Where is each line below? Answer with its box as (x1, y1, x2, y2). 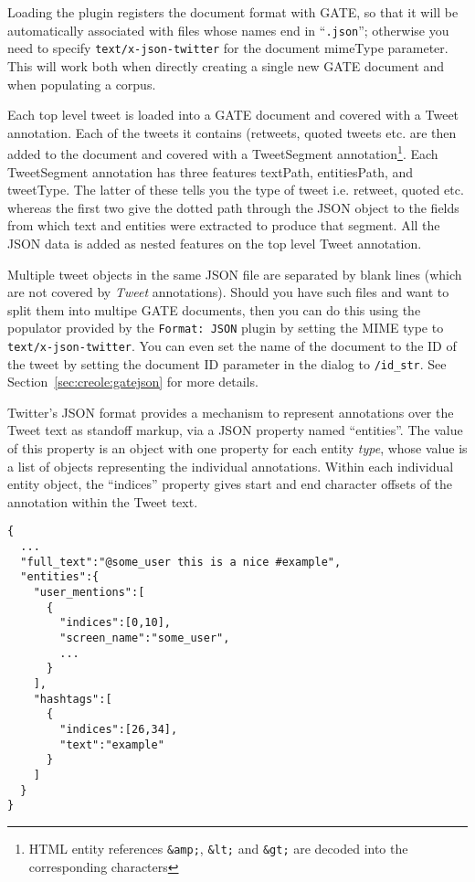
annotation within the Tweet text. (7, 492, 198, 511)
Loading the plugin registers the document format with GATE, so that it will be (7, 3, 459, 21)
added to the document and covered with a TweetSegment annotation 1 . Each (7, 142, 438, 163)
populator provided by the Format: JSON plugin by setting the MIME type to (7, 318, 444, 337)
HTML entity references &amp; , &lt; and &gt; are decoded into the (28, 838, 408, 857)
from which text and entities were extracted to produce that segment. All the (7, 216, 440, 235)
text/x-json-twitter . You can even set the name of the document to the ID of (7, 335, 457, 355)
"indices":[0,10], (59, 616, 171, 630)
